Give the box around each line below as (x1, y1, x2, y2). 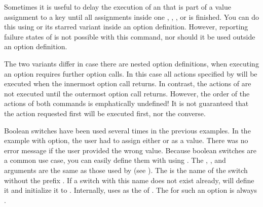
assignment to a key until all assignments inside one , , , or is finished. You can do (4, 11, 259, 22)
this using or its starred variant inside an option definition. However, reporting (4, 21, 248, 32)
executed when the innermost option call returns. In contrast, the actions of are (4, 78, 251, 89)
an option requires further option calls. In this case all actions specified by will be (4, 68, 257, 79)
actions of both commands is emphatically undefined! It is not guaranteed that (4, 98, 249, 109)
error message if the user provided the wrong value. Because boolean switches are (4, 145, 256, 155)
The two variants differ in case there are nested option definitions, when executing (4, 58, 259, 68)
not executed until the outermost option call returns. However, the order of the (4, 88, 250, 98)
